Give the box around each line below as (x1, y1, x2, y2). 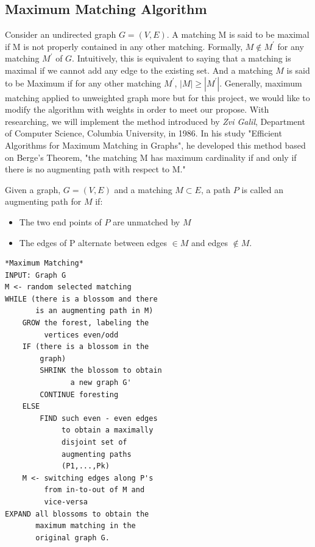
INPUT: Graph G (5, 270, 66, 280)
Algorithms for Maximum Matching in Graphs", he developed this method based (5, 138, 306, 151)
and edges (191, 236, 228, 249)
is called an (241, 183, 284, 196)
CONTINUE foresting (40, 390, 119, 399)
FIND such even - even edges (40, 414, 158, 423)
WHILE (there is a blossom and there (5, 294, 158, 303)
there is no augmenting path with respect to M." (5, 163, 186, 175)
